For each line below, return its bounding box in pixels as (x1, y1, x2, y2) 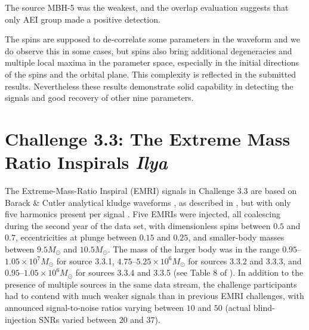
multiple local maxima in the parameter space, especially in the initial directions (5, 56, 299, 69)
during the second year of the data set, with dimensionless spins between (5, 219, 271, 232)
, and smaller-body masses (188, 231, 285, 243)
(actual (225, 301, 251, 313)
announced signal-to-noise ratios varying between (5, 301, 184, 313)
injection (5, 313, 36, 325)
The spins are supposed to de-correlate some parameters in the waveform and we (5, 33, 300, 45)
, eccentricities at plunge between (15, 231, 137, 243)
